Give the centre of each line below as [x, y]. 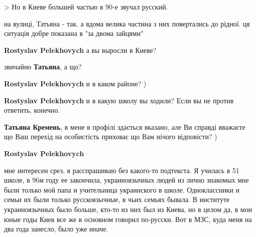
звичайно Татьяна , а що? [43, 67]
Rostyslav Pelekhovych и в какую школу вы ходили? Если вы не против [119, 100]
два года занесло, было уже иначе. [56, 229]
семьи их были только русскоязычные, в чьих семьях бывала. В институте [117, 199]
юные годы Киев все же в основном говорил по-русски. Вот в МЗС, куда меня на [128, 219]
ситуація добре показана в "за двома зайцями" [74, 33]
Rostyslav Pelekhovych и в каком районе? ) [75, 83]
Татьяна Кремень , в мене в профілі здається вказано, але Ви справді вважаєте [125, 126]
